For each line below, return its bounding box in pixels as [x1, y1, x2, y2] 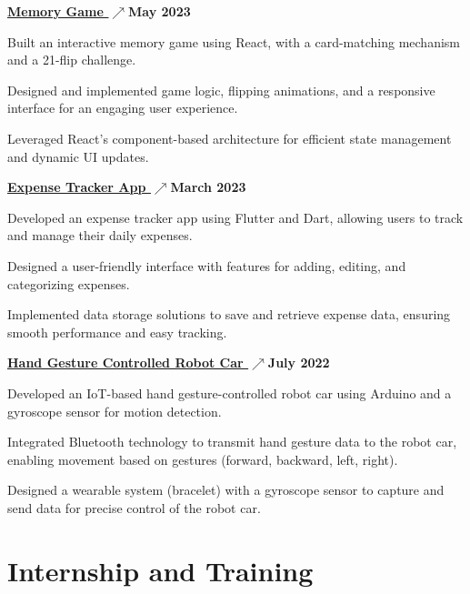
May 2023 [128, 2, 191, 20]
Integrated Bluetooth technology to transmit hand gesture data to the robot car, [7, 432, 457, 451]
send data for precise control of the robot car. [7, 498, 261, 517]
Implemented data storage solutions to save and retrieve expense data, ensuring [7, 305, 451, 324]
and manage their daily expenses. [7, 226, 193, 245]
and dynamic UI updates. [7, 146, 149, 166]
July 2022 [267, 353, 330, 372]
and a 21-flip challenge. [7, 50, 136, 69]
